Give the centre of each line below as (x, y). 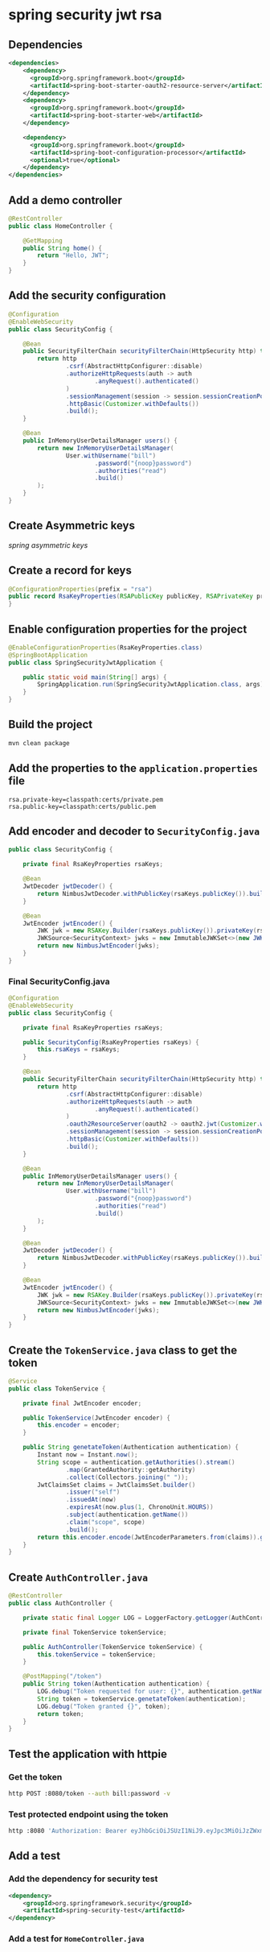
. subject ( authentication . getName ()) (127, 1515)
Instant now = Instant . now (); (88, 1455)
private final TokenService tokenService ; (95, 1632)
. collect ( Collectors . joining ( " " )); (127, 1477)
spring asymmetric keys (48, 545)
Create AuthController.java (78, 1577)
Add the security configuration (87, 296)
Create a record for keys (70, 571)
